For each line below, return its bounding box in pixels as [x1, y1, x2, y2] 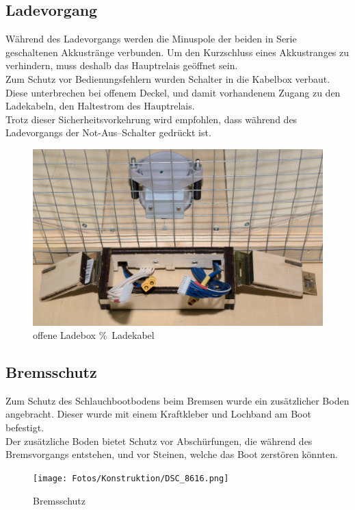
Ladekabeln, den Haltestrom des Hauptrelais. [5, 99, 195, 113]
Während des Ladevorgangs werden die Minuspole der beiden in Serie [5, 31, 297, 46]
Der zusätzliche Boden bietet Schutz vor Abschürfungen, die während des [5, 433, 313, 448]
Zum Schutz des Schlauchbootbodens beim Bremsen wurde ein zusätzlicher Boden [5, 393, 350, 407]
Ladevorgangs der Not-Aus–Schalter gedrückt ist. [5, 125, 211, 140]
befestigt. [5, 420, 44, 435]
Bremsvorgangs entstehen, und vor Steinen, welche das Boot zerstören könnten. [5, 447, 338, 461]
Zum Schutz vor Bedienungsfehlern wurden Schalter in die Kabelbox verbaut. [5, 71, 330, 86]
